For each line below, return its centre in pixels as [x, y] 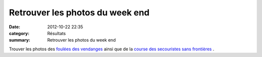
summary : [20, 40]
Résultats [57, 33]
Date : [15, 27]
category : [19, 33]
